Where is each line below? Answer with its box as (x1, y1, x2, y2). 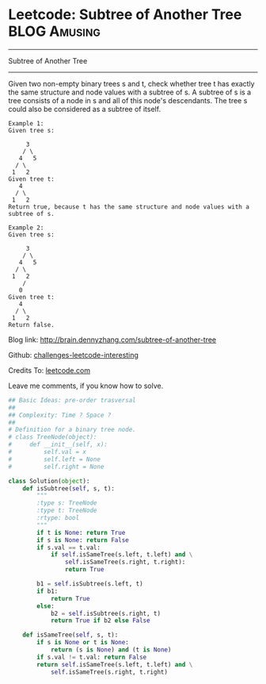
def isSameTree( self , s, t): (22, 631, 119, 640)
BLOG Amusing (8, 22, 101, 40)
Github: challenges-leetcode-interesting (8, 350, 139, 359)
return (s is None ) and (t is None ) (50, 646, 172, 654)
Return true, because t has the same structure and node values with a (8, 202, 249, 211)
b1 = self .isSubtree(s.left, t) (36, 580, 144, 588)
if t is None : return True (36, 528, 126, 536)
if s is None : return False (36, 536, 129, 544)
